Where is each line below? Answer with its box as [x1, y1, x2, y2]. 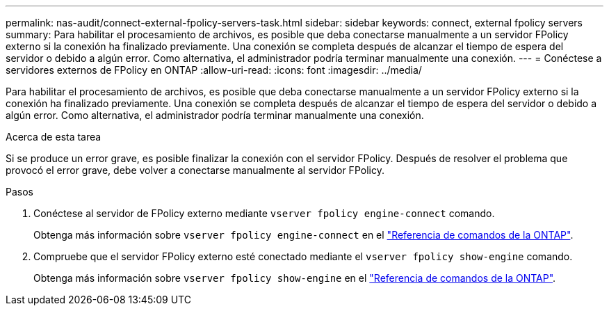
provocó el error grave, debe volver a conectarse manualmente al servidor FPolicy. [6, 164, 384, 176]
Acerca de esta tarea [6, 131, 101, 143]
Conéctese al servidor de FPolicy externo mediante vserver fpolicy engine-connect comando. [33, 207, 495, 219]
